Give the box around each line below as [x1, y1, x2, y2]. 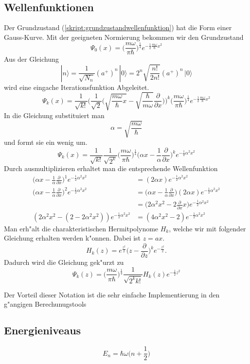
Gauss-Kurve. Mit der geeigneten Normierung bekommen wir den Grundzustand [4, 32, 244, 42]
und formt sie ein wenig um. [4, 137, 88, 147]
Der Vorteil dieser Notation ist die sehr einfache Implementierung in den [4, 289, 220, 299]
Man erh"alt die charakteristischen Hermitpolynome [4, 223, 159, 233]
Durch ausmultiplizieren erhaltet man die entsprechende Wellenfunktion [4, 163, 218, 173]
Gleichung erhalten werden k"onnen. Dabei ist [4, 233, 141, 243]
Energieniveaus [4, 323, 81, 338]
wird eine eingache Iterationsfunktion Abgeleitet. [4, 82, 149, 92]
